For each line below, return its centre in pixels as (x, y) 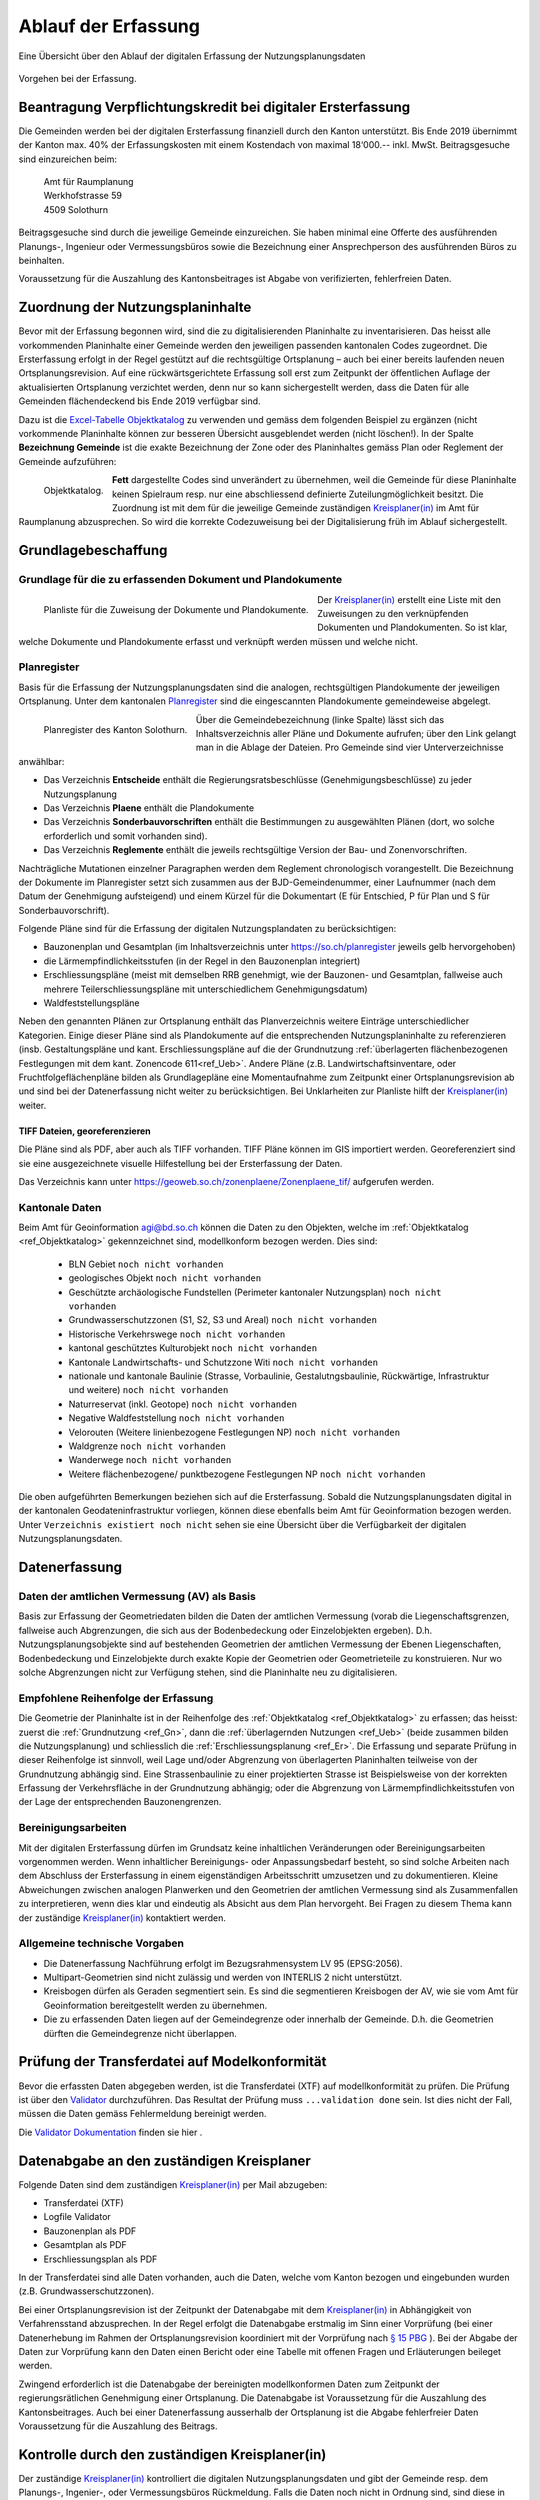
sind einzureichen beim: (68, 159)
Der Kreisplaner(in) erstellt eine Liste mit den (409, 599)
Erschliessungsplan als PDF (100, 2259)
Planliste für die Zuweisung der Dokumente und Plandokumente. (176, 610)
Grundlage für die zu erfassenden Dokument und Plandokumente (180, 580)
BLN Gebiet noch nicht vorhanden (146, 1264)
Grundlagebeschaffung (93, 550)
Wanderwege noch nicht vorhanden (150, 1460)
